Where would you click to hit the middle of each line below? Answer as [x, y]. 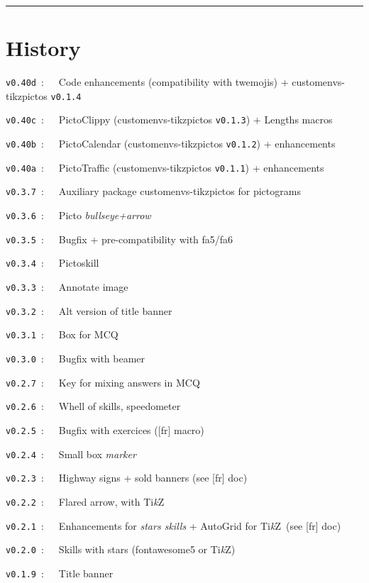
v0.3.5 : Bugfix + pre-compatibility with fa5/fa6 [120, 239]
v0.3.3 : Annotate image [67, 287]
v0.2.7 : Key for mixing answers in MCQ [103, 382]
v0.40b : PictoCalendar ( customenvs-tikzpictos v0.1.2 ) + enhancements [171, 144]
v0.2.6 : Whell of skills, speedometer [93, 406]
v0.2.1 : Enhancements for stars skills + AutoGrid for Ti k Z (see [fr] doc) [174, 525]
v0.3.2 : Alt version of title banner [89, 310]
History [43, 48]
